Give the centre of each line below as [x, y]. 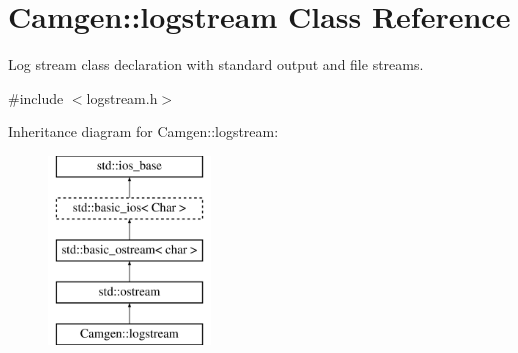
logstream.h [122, 97]
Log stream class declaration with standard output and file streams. [216, 64]
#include [36, 97]
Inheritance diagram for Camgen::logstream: [143, 131]
